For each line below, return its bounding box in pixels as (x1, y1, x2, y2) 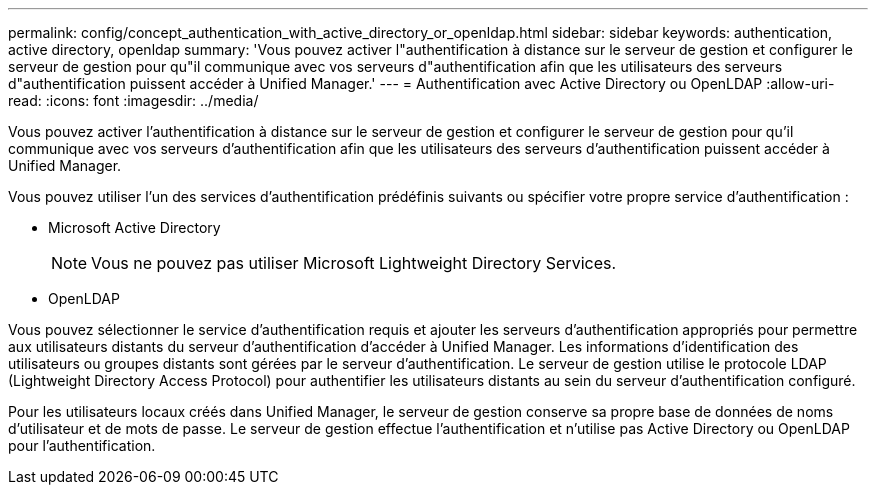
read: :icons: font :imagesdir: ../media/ (8, 92, 259, 109)
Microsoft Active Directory (48, 219, 221, 236)
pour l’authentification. (8, 437, 156, 454)
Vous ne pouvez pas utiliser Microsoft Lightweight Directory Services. (91, 253, 617, 273)
